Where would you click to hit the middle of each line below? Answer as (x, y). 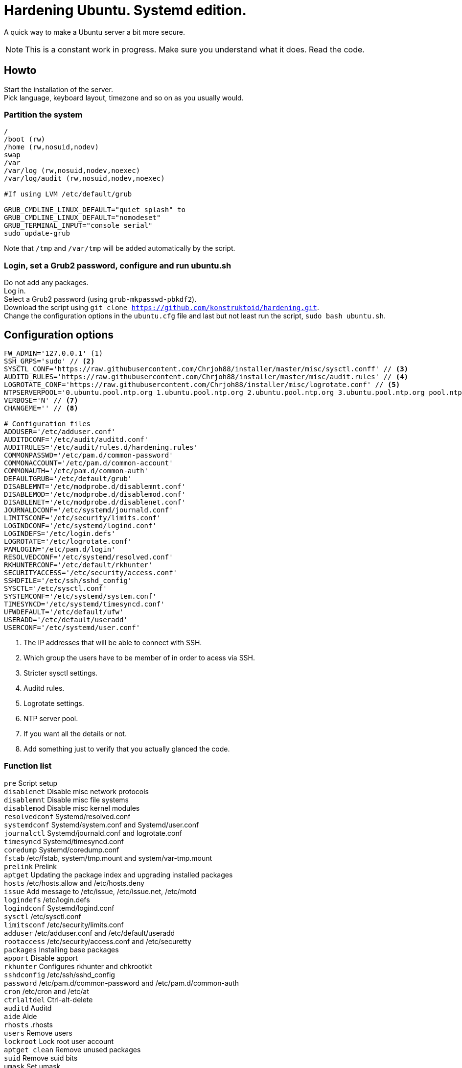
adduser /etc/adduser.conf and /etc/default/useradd (90, 933)
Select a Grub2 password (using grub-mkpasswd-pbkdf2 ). (100, 299)
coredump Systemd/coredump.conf (62, 850)
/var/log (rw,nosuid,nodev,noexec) (72, 171)
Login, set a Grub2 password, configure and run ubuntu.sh (118, 265)
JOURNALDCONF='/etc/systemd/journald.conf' (89, 510)
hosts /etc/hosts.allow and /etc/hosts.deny (74, 883)
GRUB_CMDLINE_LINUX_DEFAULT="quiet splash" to (95, 210)
